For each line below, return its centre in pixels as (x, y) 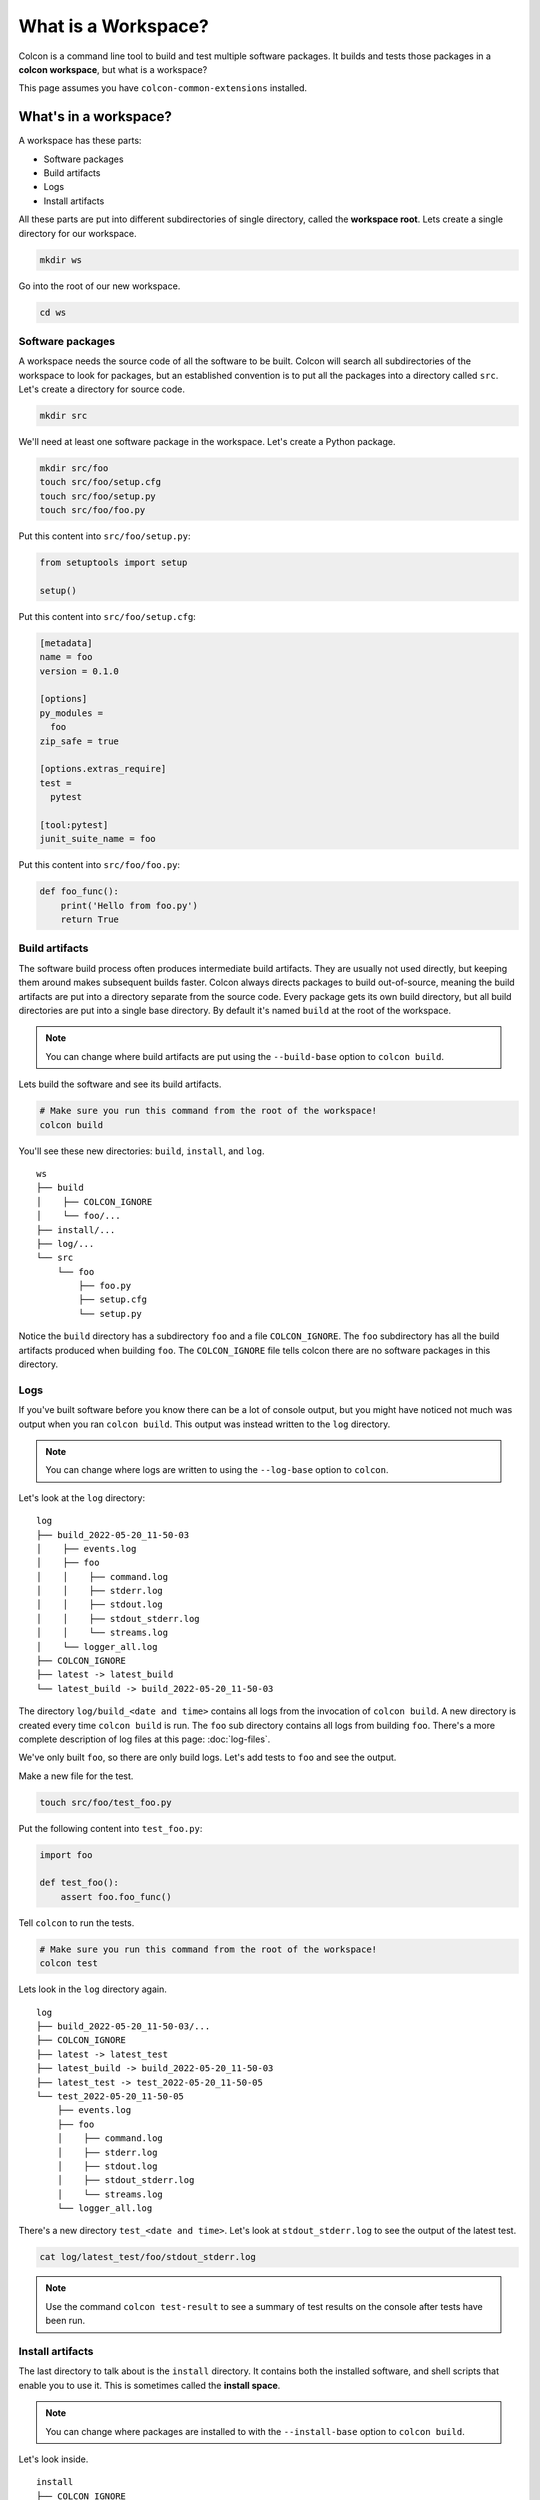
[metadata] (66, 643)
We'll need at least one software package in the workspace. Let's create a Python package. (207, 442)
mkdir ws (61, 259)
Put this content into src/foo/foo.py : (99, 865)
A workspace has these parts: (80, 141)
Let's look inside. (53, 2459)
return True (90, 919)
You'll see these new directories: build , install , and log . (141, 1151)
